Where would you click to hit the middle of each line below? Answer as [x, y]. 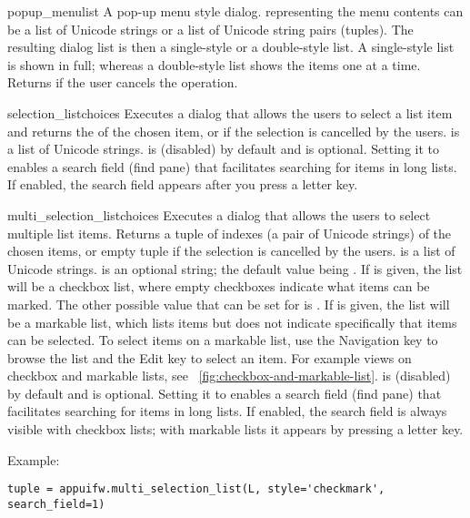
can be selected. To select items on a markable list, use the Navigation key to [223, 340]
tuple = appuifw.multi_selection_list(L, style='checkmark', [196, 489]
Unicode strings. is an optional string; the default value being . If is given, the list [235, 268]
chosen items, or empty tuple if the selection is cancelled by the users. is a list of [231, 251]
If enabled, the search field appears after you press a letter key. [183, 184]
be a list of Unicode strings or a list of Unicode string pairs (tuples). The [210, 29]
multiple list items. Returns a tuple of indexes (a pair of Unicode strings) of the [230, 233]
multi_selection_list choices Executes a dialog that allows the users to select [219, 214]
